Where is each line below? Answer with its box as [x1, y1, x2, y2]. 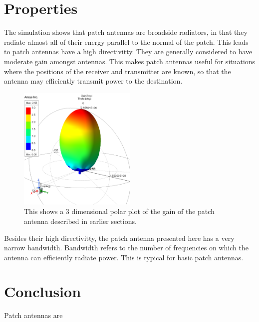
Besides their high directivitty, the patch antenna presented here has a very [4, 232, 235, 243]
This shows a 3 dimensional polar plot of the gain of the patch [24, 206, 215, 216]
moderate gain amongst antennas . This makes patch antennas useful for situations [4, 56, 256, 66]
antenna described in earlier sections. [24, 215, 137, 226]
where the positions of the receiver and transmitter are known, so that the [4, 66, 231, 76]
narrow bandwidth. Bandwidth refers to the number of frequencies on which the [4, 242, 249, 253]
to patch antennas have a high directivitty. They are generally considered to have [4, 46, 253, 57]
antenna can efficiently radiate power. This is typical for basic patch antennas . [4, 252, 244, 262]
